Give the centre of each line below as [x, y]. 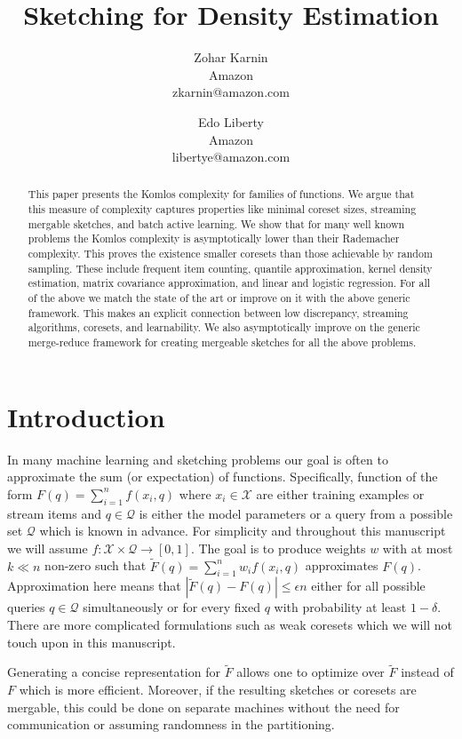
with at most [418, 548]
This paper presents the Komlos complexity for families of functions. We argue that [221, 194]
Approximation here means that [94, 586]
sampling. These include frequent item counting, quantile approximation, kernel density [230, 268]
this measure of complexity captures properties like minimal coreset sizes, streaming [222, 209]
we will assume [48, 548]
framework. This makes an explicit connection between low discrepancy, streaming [218, 312]
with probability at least [340, 607]
